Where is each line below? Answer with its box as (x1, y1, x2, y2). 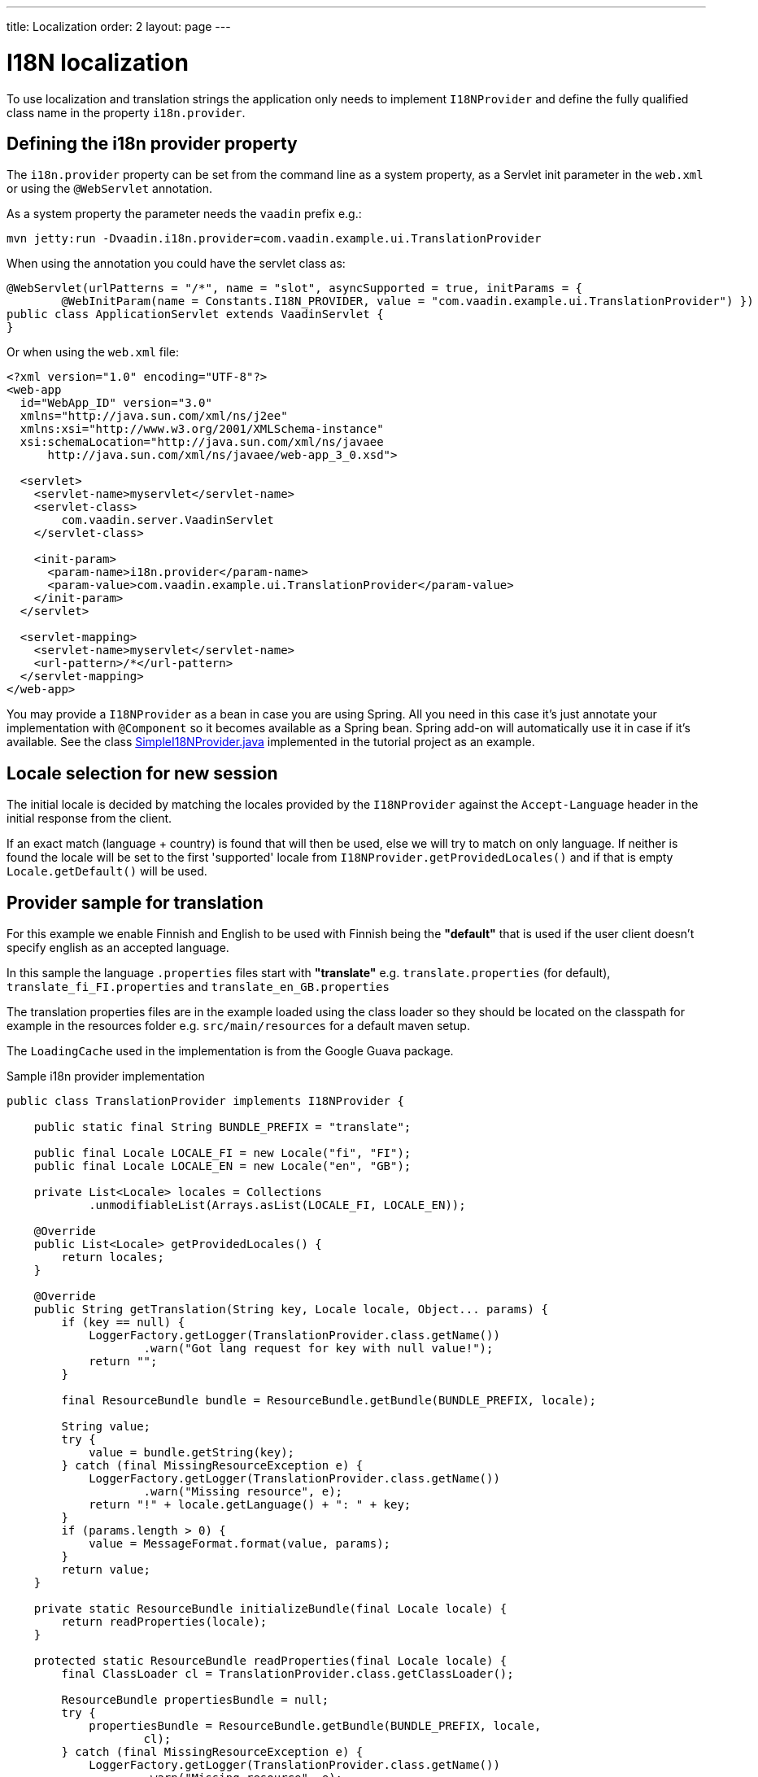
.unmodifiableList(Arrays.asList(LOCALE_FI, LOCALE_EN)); (89, 1198, 466, 1212)
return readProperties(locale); (61, 1615, 268, 1629)
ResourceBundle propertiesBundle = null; (61, 1693, 329, 1707)
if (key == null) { (61, 1316, 185, 1329)
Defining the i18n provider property (7, 133, 298, 154)
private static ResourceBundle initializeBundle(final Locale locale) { (33, 1602, 508, 1616)
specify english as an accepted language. (7, 941, 229, 955)
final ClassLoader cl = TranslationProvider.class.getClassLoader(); (61, 1667, 514, 1681)
